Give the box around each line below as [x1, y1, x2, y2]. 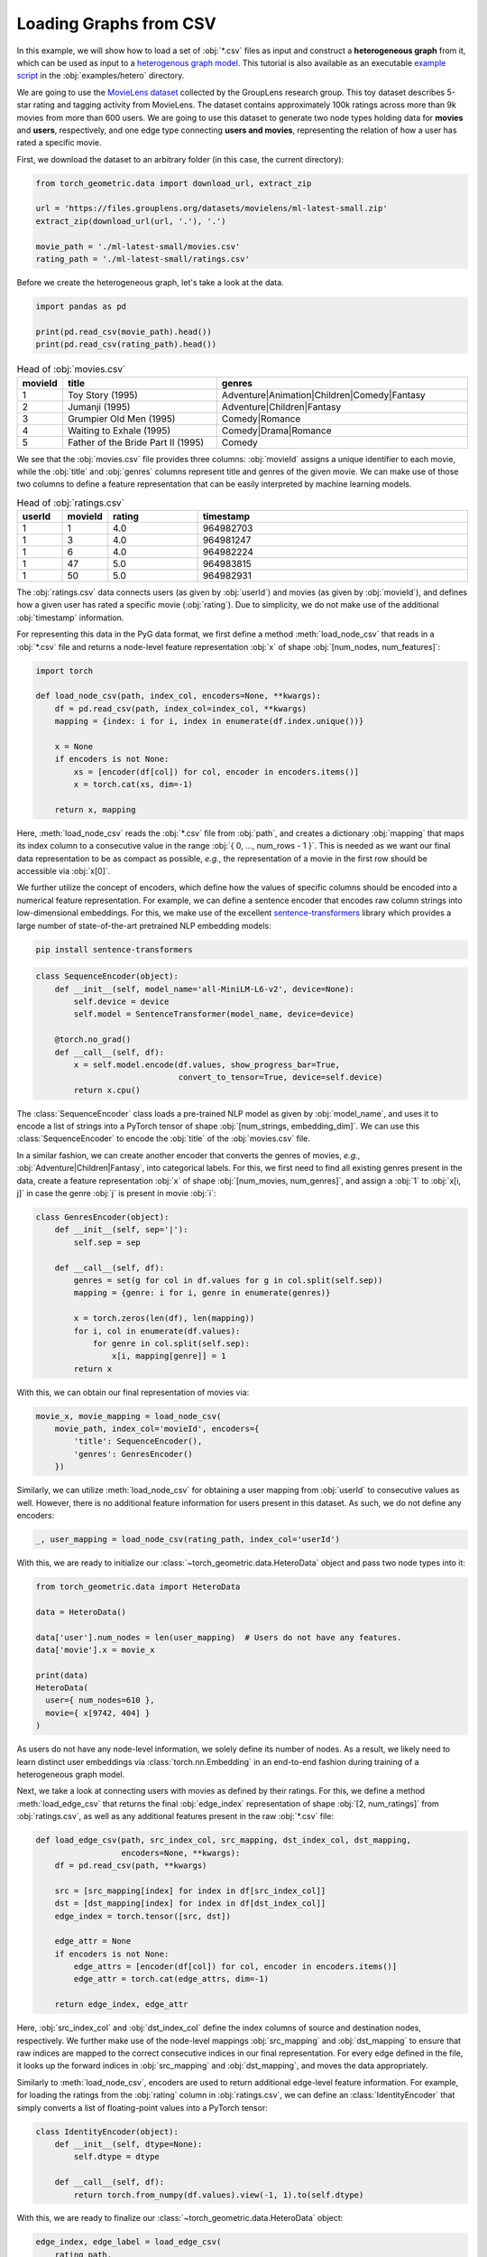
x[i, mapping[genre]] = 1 [111, 1351, 226, 1361]
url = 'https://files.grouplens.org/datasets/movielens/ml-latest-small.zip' [35, 203, 388, 214]
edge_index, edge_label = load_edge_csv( [35, 2237, 222, 2247]
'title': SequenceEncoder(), [73, 1436, 203, 1446]
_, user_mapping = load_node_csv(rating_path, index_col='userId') [35, 1534, 341, 1544]
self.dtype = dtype [73, 2151, 160, 2162]
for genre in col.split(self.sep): [92, 1338, 250, 1349]
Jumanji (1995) [68, 400, 131, 413]
